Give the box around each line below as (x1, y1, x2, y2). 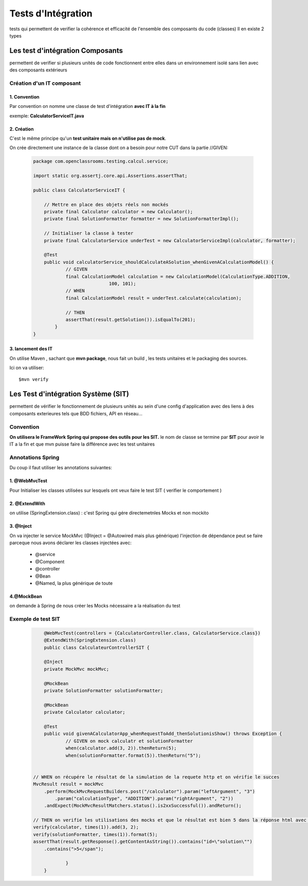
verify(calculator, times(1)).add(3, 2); (33, 824, 139, 830)
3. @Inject (9, 523, 32, 529)
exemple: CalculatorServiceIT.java (9, 113, 84, 119)
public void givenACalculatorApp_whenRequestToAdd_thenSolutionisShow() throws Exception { (44, 731, 282, 737)
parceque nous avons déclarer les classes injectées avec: (9, 540, 132, 546)
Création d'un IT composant (9, 80, 81, 87)
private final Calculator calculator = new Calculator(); (44, 209, 193, 215)
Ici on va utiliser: (9, 365, 45, 371)
